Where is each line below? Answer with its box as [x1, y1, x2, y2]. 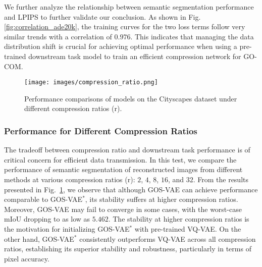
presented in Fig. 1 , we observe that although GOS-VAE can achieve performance [4, 184, 258, 194]
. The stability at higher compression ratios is [108, 213, 249, 224]
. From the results [193, 174, 248, 184]
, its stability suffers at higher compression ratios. [85, 194, 238, 204]
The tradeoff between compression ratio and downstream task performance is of [4, 144, 250, 155]
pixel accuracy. [4, 253, 49, 263]
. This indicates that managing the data [130, 31, 254, 41]
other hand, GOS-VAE [4, 233, 74, 244]
